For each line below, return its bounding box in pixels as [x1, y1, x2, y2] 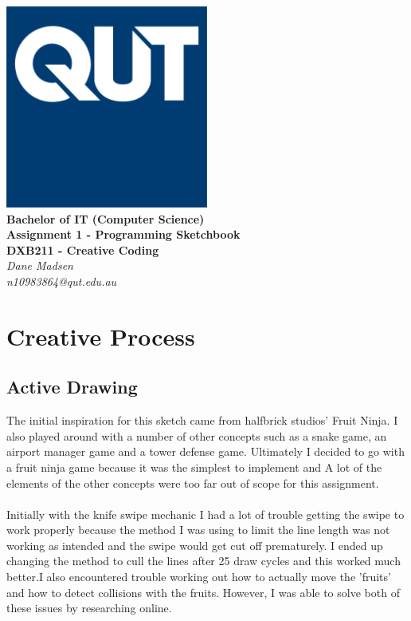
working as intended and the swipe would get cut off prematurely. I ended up [6, 536, 383, 553]
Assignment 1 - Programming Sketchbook [6, 226, 241, 243]
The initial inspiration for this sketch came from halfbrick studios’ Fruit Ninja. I [6, 412, 398, 429]
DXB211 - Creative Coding [6, 241, 159, 258]
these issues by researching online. [6, 599, 172, 616]
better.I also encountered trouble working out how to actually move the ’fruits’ [6, 568, 391, 585]
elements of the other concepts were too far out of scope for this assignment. [6, 474, 379, 491]
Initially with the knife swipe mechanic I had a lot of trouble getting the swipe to [6, 505, 405, 522]
